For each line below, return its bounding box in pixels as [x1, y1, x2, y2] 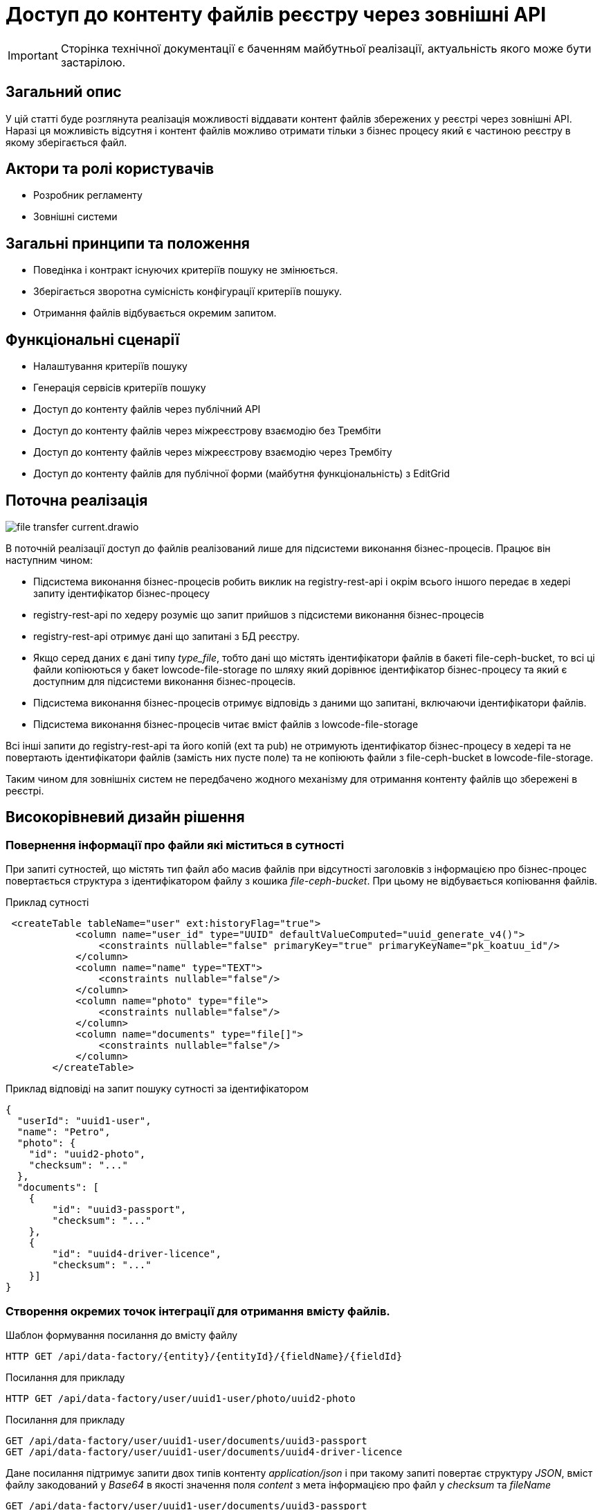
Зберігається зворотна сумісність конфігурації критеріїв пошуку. [33, 285, 342, 298]
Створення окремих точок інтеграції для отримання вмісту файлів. [6, 1304, 390, 1318]
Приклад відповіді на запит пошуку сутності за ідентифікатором [6, 1083, 309, 1095]
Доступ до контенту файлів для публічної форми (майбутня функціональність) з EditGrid [33, 468, 450, 480]
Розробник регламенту [33, 189, 143, 202]
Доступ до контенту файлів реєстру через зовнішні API [6, 3, 547, 26]
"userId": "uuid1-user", [17, 1115, 152, 1127]
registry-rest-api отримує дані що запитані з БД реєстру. [33, 630, 300, 642]
